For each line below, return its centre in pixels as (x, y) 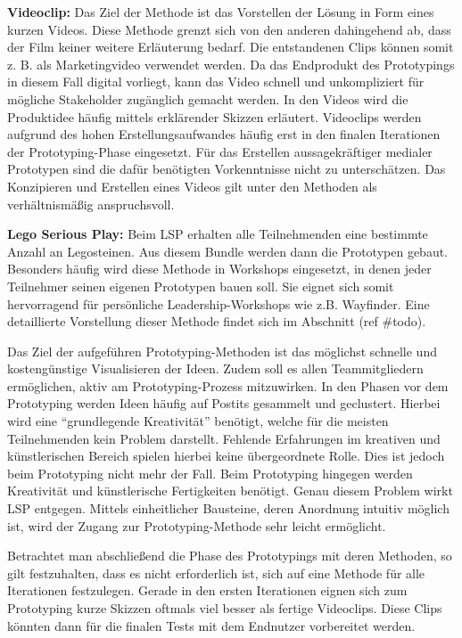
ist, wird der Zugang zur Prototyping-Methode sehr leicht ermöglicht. (197, 525)
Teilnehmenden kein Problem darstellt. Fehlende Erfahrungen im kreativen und (224, 438)
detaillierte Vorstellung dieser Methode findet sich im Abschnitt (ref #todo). (217, 321)
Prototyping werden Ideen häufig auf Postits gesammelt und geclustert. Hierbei (224, 403)
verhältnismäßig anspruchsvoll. (91, 204)
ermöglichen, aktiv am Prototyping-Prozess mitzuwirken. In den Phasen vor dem (228, 385)
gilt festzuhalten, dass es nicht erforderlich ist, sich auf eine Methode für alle (216, 573)
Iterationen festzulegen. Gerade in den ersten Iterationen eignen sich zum (207, 590)
